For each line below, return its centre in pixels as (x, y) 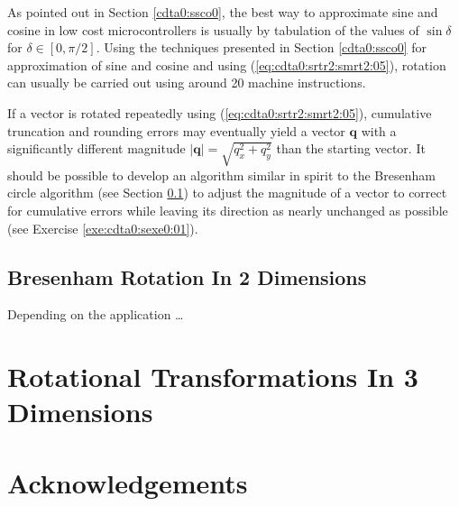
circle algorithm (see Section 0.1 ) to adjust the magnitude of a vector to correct (227, 193)
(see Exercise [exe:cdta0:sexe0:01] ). (103, 228)
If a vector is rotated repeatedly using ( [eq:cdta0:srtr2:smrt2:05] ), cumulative (220, 112)
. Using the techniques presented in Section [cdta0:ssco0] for (262, 47)
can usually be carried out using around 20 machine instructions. (187, 83)
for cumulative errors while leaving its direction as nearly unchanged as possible (228, 211)
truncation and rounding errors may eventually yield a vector (176, 130)
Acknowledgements (128, 482)
